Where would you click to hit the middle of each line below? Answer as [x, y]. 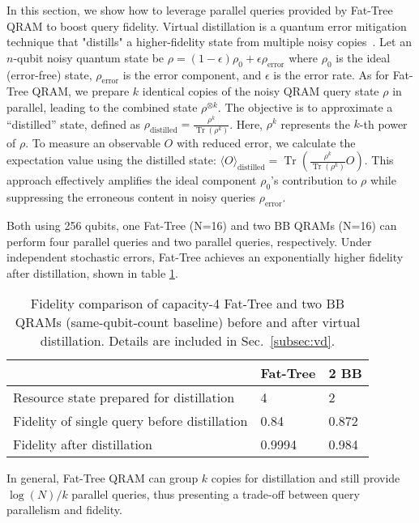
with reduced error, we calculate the [266, 142]
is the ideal [363, 57]
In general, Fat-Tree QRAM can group [103, 478]
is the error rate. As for [331, 74]
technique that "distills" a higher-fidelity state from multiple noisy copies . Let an [209, 42]
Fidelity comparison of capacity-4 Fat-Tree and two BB [188, 304]
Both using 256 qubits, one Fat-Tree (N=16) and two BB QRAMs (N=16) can [202, 225]
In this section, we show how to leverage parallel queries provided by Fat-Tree [200, 10]
